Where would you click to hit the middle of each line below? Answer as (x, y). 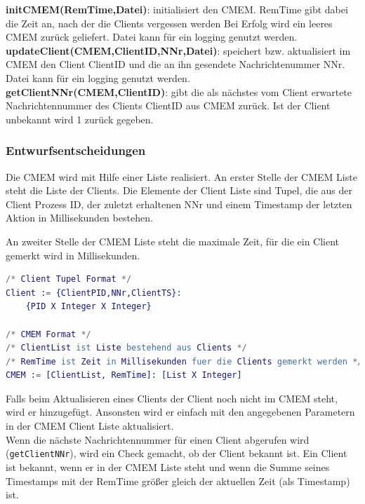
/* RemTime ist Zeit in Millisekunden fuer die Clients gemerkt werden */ (184, 361)
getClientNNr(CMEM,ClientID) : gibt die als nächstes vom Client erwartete (179, 91)
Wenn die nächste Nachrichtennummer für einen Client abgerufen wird (158, 439)
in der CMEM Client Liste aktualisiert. (90, 426)
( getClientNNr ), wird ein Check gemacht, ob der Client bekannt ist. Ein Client (177, 453)
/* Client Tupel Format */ (69, 279)
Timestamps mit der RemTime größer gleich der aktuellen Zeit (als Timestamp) (178, 481)
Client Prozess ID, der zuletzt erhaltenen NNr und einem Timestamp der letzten (179, 204)
